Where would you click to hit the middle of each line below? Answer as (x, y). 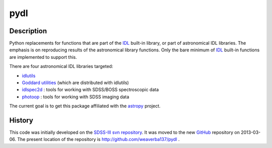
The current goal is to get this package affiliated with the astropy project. (85, 106)
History (21, 120)
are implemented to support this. (43, 57)
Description (28, 31)
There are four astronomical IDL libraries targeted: (61, 66)
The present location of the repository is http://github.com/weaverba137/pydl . (98, 139)
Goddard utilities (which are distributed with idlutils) (76, 83)
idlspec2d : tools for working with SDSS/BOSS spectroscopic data (90, 90)
